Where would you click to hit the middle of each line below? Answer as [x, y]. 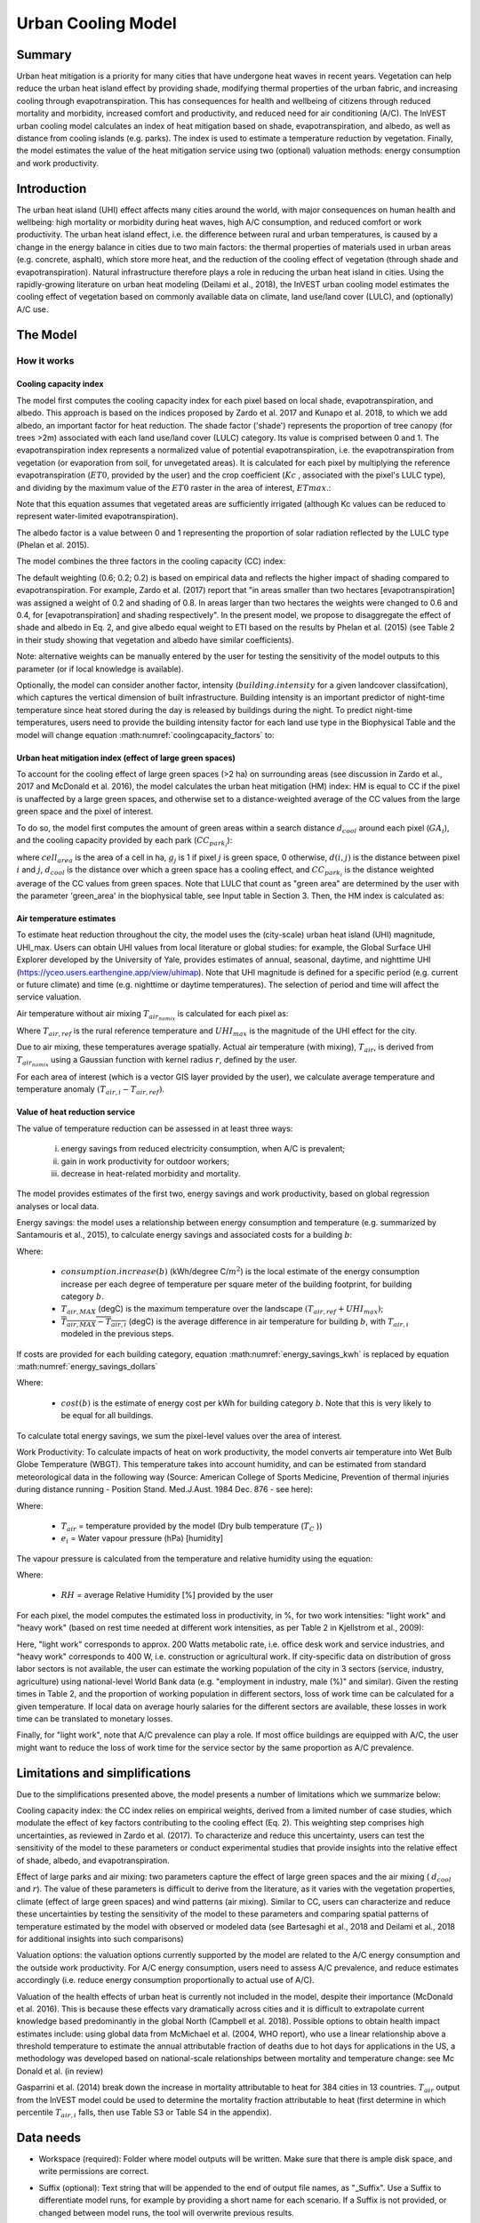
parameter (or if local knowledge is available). [100, 669]
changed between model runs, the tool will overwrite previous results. [167, 2212]
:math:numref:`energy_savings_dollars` [87, 1366]
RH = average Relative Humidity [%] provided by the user [167, 1595]
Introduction [52, 188]
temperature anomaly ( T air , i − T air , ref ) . [90, 1091]
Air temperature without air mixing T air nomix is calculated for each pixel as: [152, 1015]
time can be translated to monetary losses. [95, 1718]
